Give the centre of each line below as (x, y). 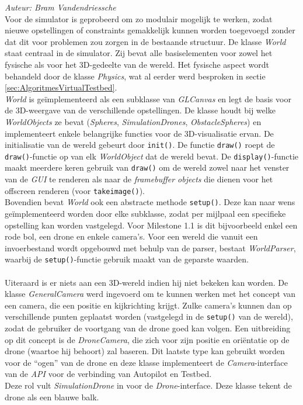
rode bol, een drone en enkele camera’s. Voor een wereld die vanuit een (131, 236)
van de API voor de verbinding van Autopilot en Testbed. (108, 374)
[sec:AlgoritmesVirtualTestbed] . (61, 87)
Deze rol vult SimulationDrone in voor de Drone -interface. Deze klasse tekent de (148, 385)
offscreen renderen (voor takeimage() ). (75, 190)
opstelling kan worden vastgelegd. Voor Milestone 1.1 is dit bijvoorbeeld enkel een (151, 225)
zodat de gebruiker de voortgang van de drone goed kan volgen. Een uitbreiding (148, 328)
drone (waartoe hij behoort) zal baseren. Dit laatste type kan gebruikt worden (145, 351)
